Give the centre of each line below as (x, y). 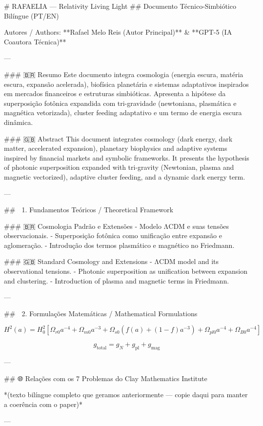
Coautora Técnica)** (35, 41)
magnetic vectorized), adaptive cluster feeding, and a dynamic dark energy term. (125, 176)
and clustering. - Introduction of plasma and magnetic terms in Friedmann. (117, 280)
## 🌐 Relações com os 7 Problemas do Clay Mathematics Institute (106, 378)
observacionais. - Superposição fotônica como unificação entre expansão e (113, 235)
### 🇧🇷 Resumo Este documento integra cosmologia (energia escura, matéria (124, 74)
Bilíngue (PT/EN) (31, 15)
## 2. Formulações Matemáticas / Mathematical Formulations (101, 313)
